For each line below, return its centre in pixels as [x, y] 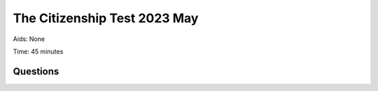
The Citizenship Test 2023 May [106, 18]
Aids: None [29, 39]
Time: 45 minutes [38, 51]
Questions [36, 71]
